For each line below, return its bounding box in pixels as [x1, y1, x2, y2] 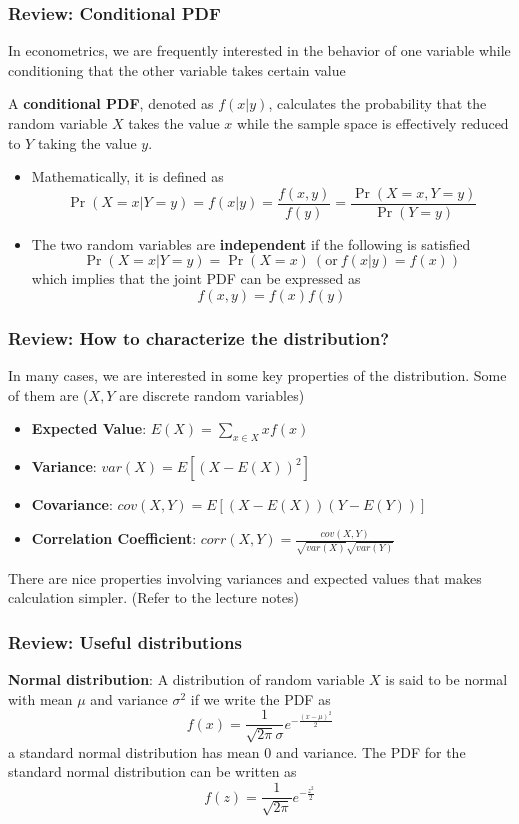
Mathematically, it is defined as [31, 166, 224, 187]
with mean [8, 688, 73, 709]
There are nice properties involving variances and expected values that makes [8, 567, 482, 588]
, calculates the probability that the [268, 93, 487, 114]
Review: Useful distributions [8, 629, 242, 654]
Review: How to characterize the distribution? [8, 325, 390, 350]
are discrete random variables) [119, 384, 305, 405]
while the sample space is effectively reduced [236, 113, 509, 133]
